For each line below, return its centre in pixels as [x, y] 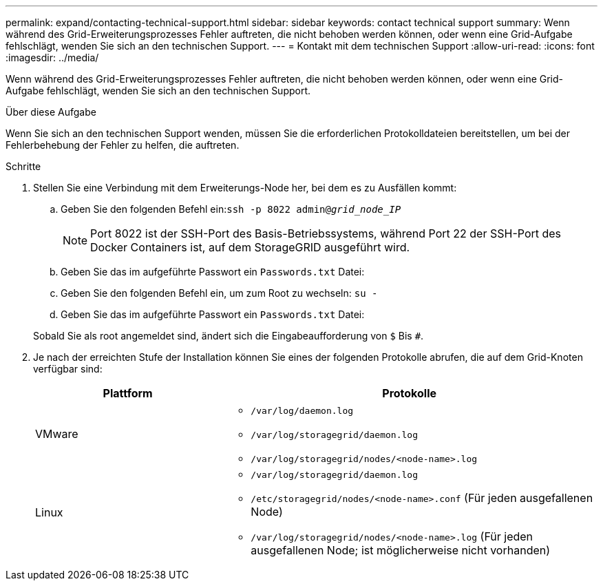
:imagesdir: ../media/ [52, 57]
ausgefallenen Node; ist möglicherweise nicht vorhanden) [401, 550]
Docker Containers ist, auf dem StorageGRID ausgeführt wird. [250, 247]
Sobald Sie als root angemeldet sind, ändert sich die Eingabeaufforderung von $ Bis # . [229, 336]
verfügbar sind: [68, 369]
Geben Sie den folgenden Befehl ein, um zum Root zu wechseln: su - [219, 293]
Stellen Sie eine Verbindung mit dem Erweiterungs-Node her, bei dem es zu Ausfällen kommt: [245, 188]
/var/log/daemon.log [302, 411]
